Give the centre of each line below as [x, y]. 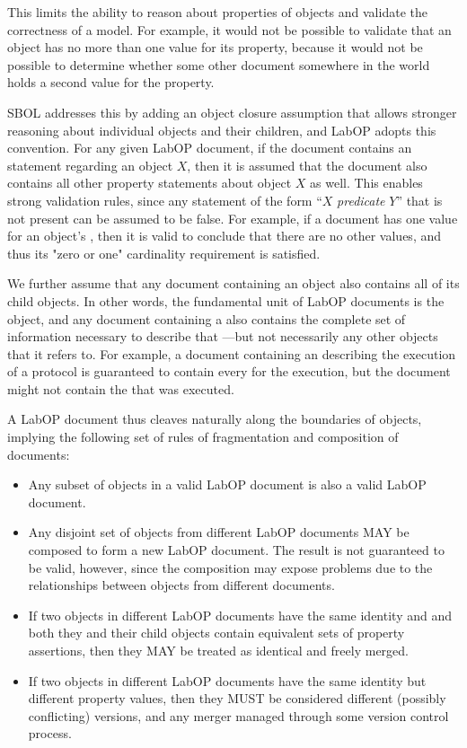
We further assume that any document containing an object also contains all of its [233, 283]
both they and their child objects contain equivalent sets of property [216, 633]
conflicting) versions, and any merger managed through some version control [238, 715]
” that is [419, 200]
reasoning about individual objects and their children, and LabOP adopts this [222, 130]
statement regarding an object [90, 165]
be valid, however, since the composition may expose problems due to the [230, 567]
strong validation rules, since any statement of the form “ [165, 200]
